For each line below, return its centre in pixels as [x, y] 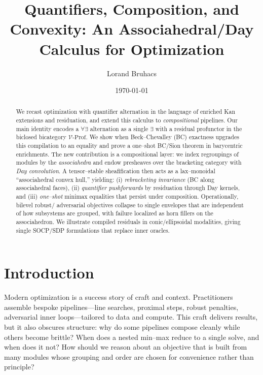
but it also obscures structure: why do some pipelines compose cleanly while [122, 327]
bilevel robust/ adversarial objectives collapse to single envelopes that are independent [130, 205]
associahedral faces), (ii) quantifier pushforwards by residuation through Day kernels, [128, 188]
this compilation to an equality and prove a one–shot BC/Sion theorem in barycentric [129, 146]
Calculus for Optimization [132, 49]
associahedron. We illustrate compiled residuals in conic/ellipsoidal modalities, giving [128, 222]
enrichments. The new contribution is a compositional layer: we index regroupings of [127, 154]
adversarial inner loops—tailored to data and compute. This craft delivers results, [131, 317]
